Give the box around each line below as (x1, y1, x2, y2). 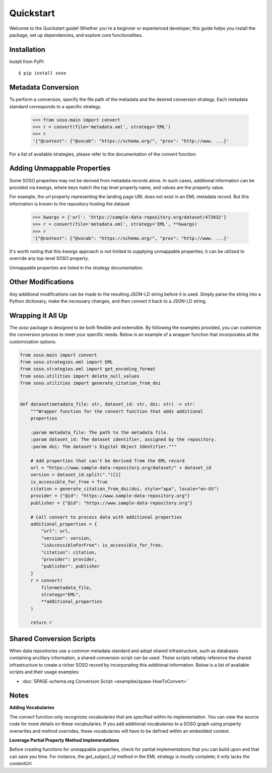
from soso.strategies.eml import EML (20, 359, 113, 365)
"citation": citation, (41, 549, 98, 555)
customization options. (9, 338, 57, 344)
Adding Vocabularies (9, 705, 55, 711)
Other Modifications (9, 277, 74, 287)
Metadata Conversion (9, 83, 79, 92)
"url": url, (41, 528, 71, 534)
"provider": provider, (41, 556, 98, 562)
